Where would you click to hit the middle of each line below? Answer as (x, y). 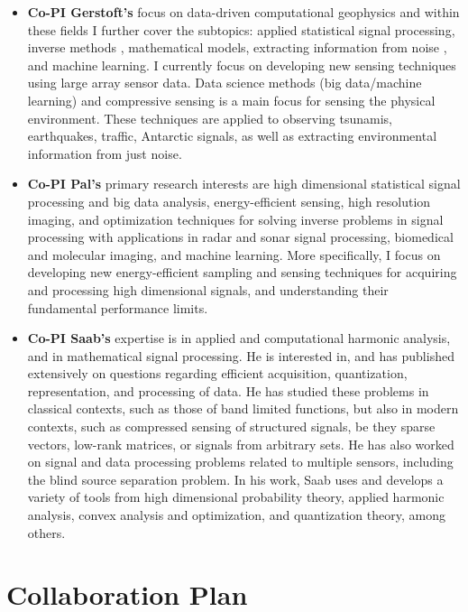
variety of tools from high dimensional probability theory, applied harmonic (236, 497)
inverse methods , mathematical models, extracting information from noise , (237, 47)
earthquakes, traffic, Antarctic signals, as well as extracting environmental (232, 136)
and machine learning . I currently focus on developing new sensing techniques (242, 65)
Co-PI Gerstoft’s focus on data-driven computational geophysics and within (243, 12)
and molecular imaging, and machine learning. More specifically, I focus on (234, 254)
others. (46, 532)
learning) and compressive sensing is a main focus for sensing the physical (231, 100)
